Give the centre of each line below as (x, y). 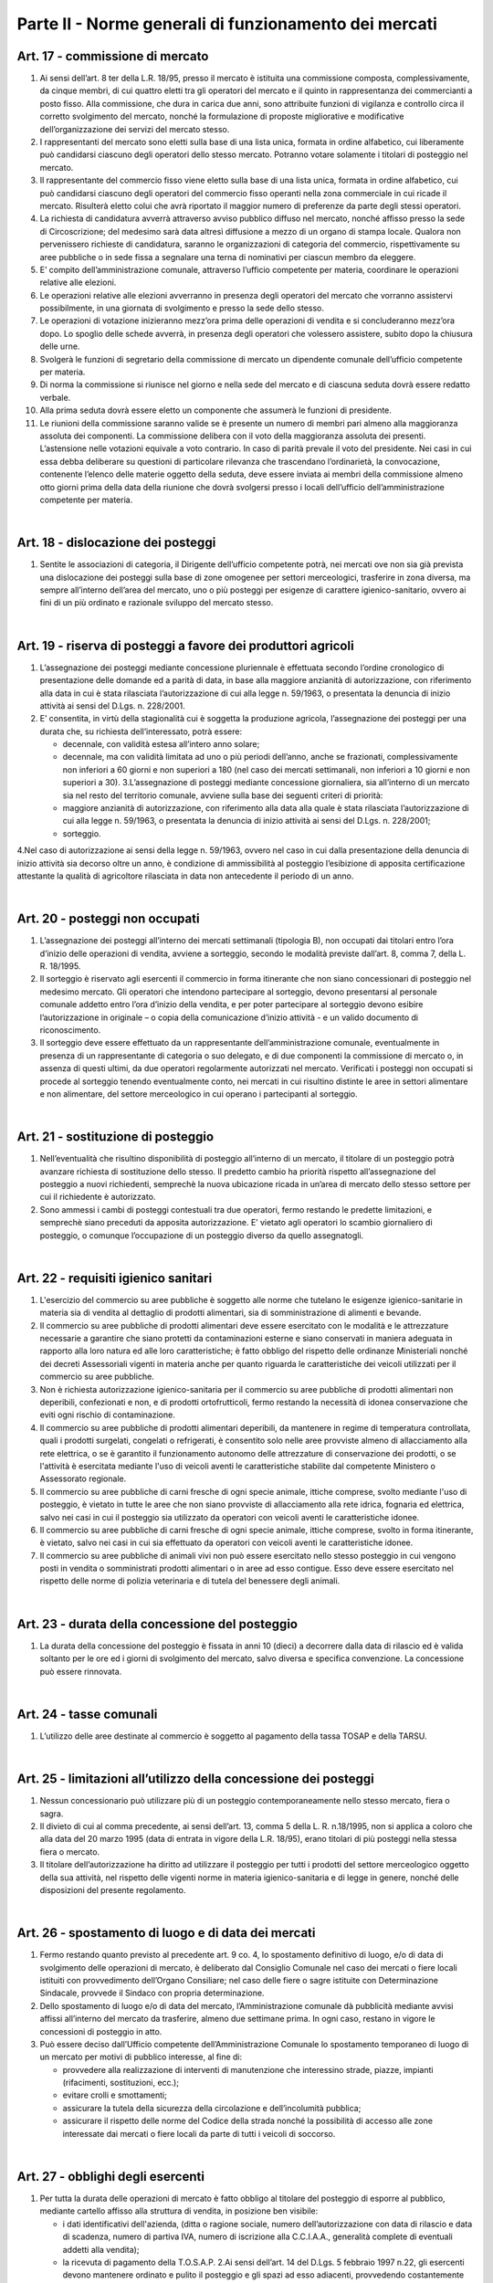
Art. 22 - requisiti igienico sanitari (115, 1278)
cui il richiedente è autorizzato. (98, 1197)
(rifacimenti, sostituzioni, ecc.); (121, 2083)
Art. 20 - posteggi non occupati (108, 919)
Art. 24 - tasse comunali (87, 1714)
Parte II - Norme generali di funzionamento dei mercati (227, 24)
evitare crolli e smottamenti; (115, 2095)
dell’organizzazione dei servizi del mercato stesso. (135, 129)
